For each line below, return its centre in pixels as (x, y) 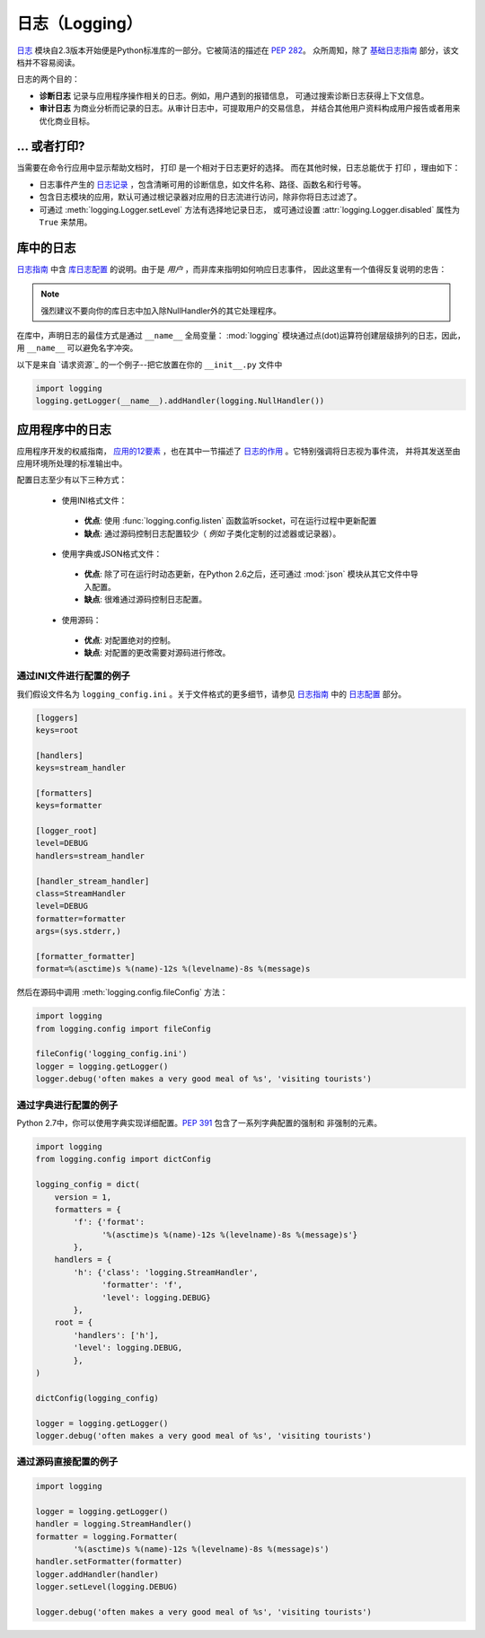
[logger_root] (66, 831)
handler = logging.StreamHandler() (114, 1524)
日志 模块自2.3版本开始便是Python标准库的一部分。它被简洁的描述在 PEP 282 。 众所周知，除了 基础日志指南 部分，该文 (238, 50)
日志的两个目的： (48, 79)
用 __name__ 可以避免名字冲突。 (77, 348)
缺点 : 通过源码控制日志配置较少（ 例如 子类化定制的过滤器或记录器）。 (212, 533)
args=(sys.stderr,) (78, 931)
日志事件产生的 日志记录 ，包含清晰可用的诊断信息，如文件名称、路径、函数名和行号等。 (203, 184)
